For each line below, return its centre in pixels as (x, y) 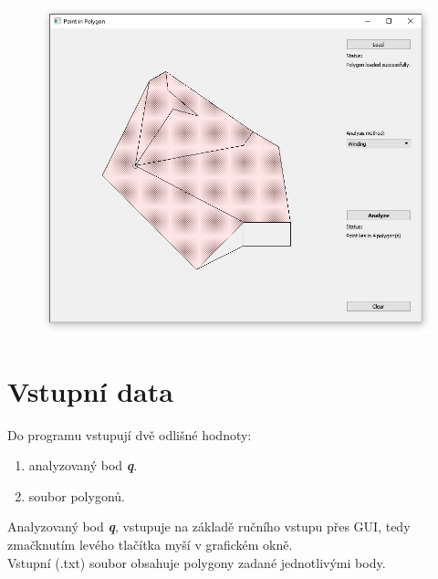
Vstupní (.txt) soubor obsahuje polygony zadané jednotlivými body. (197, 562)
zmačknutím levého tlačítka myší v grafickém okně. (150, 545)
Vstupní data (90, 390)
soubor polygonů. (77, 495)
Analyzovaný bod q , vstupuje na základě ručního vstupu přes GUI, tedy (209, 526)
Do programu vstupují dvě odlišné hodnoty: (130, 434)
